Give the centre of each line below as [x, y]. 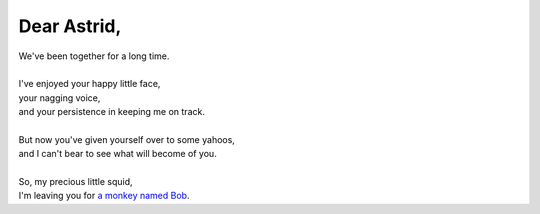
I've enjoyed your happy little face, [89, 84]
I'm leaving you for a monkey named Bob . [104, 196]
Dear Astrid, [70, 26]
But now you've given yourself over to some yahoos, [126, 139]
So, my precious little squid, [76, 182]
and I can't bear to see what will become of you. [117, 154]
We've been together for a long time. [94, 56]
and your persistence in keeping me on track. [111, 112]
